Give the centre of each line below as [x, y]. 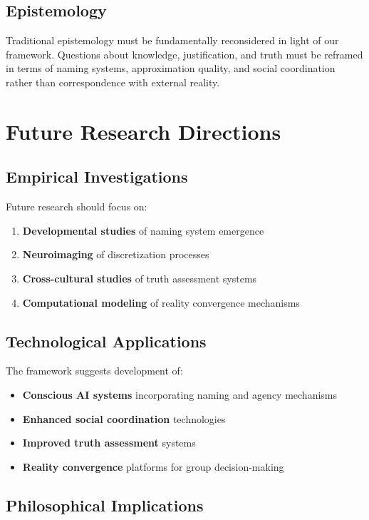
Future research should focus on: [77, 207]
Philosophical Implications [105, 505]
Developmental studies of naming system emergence [143, 230]
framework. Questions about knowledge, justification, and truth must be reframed [184, 54]
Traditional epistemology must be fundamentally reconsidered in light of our [172, 40]
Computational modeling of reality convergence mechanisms [161, 302]
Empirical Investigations [97, 177]
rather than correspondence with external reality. [113, 82]
